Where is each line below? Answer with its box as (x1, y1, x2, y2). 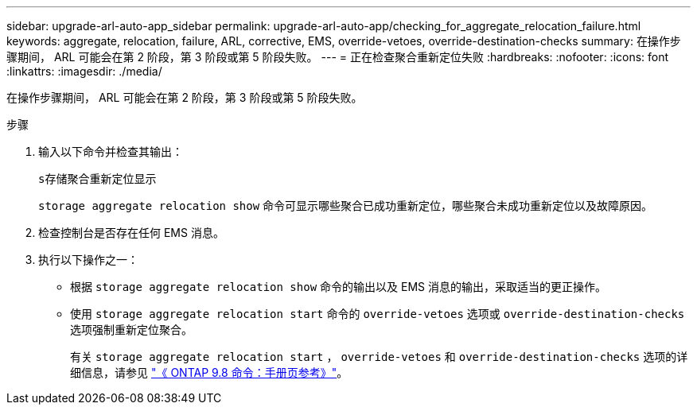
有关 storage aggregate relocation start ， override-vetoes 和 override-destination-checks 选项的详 (70, 350, 688, 363)
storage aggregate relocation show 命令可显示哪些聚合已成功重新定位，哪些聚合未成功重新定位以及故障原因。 (38, 199, 653, 212)
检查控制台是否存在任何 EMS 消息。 (38, 226, 224, 239)
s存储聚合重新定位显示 (38, 173, 157, 185)
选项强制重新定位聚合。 (70, 323, 193, 336)
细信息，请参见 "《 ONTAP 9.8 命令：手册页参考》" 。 (70, 366, 348, 379)
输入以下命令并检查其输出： (38, 145, 183, 158)
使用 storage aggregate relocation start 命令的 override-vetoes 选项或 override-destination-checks (70, 307, 685, 320)
